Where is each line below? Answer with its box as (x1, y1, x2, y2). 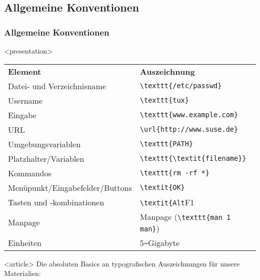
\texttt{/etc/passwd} (139, 82, 222, 90)
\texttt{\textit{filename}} (139, 154, 246, 163)
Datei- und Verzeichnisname (8, 80, 106, 92)
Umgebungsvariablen (8, 138, 81, 150)
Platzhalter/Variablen (8, 152, 84, 164)
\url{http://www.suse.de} (139, 125, 238, 134)
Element (8, 65, 41, 77)
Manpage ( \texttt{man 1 (139, 210, 231, 222)
